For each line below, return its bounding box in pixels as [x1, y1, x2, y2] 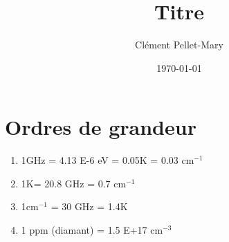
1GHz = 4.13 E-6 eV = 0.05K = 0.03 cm [21, 153, 194, 167]
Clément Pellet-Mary [135, 37, 223, 52]
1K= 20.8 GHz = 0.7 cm [21, 176, 127, 190]
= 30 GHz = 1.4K [51, 199, 128, 214]
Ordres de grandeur [5, 113, 196, 141]
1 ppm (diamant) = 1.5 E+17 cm [21, 223, 163, 237]
